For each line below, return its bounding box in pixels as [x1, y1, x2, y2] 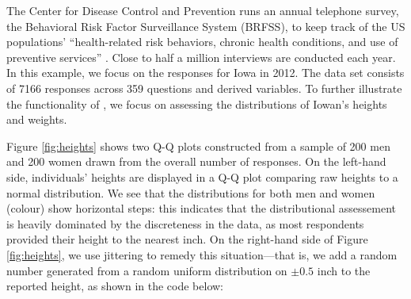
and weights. [6, 111, 67, 128]
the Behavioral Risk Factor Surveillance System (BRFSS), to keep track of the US [6, 17, 405, 34]
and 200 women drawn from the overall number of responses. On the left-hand [6, 153, 386, 170]
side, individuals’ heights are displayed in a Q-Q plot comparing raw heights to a [6, 168, 398, 185]
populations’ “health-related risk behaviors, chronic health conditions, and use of [6, 33, 398, 50]
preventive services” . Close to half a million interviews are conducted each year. [6, 48, 396, 65]
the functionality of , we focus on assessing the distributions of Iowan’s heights [6, 95, 387, 112]
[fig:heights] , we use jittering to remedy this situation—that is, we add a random [6, 246, 398, 263]
